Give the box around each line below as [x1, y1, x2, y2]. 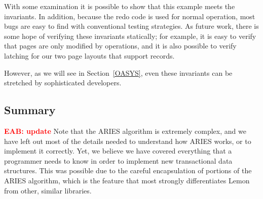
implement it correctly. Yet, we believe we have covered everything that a [4, 145, 232, 156]
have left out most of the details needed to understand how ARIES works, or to [4, 135, 251, 146]
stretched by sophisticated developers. [4, 77, 122, 88]
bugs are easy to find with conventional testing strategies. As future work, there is [4, 21, 259, 31]
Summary [4, 102, 56, 118]
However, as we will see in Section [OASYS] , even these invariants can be [4, 67, 233, 78]
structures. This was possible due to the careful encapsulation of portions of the [4, 165, 252, 176]
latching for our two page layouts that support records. [4, 50, 175, 61]
